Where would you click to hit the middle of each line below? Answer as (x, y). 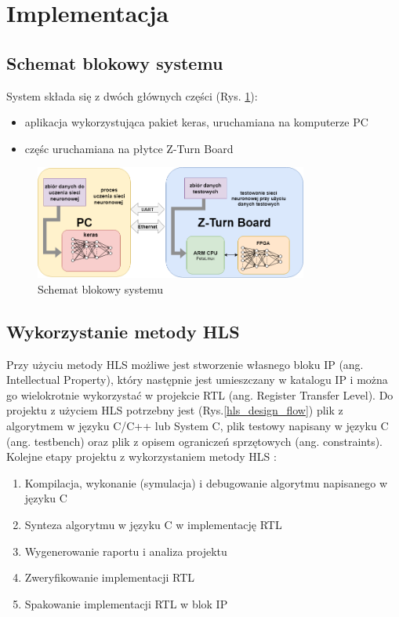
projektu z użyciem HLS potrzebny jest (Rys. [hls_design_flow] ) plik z (175, 410)
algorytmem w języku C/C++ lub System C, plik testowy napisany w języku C (198, 426)
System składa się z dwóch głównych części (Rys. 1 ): (132, 95)
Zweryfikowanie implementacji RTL (110, 577)
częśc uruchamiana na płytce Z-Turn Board (129, 148)
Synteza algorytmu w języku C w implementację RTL (153, 525)
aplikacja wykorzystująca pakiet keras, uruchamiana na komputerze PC (196, 122)
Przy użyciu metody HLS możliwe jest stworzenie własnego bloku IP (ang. (185, 364)
